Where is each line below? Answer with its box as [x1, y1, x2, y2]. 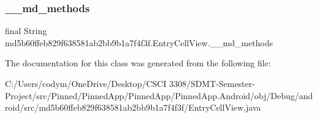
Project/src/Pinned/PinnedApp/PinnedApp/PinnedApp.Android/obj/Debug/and [5, 89, 313, 102]
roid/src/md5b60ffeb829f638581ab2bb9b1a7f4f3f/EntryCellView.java [5, 101, 261, 114]
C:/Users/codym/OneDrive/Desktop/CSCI [5, 77, 166, 89]
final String [5, 24, 47, 37]
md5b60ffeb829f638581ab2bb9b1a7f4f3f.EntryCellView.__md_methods [5, 36, 273, 49]
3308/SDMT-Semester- [169, 77, 255, 89]
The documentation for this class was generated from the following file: [5, 57, 271, 69]
